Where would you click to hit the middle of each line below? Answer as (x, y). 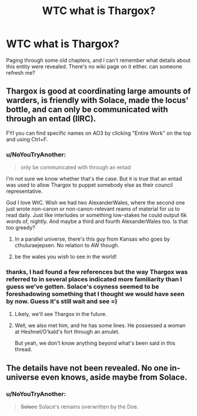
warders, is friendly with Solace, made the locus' (98, 100)
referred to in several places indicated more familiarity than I (94, 279)
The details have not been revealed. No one (87, 368)
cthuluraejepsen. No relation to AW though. (67, 245)
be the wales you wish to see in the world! (66, 257)
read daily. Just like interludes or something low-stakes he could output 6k (96, 215)
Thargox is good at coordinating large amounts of (98, 91)
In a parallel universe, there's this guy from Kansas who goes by (92, 239)
